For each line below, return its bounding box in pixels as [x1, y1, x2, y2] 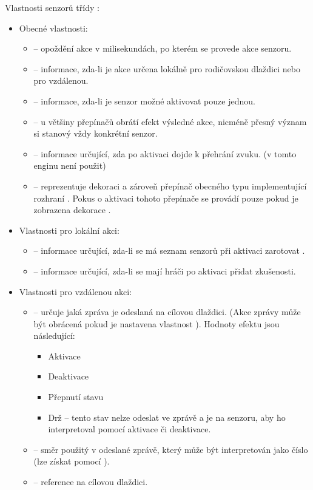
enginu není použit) [33, 159, 106, 172]
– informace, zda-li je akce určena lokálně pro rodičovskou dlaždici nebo [33, 62, 300, 75]
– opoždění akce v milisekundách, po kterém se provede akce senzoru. [33, 42, 292, 55]
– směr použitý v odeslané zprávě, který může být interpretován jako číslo [33, 443, 308, 455]
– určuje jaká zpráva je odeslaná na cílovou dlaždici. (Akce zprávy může [33, 305, 301, 318]
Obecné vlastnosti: [19, 21, 88, 34]
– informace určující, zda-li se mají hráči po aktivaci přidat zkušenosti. [33, 264, 296, 277]
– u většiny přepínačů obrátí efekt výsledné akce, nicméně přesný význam [33, 115, 307, 128]
